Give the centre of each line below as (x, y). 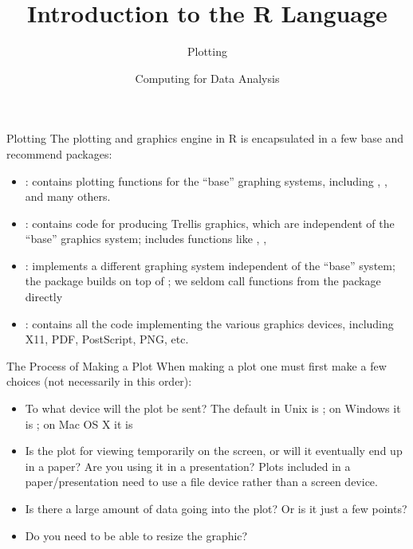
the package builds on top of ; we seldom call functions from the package (203, 281)
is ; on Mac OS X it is (79, 424)
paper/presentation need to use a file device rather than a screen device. (201, 482)
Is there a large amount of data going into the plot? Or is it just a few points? (216, 508)
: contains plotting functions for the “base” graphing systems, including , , (206, 180)
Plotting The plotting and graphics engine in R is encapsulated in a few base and (205, 138)
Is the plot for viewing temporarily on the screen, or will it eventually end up (214, 451)
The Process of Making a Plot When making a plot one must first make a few (197, 365)
